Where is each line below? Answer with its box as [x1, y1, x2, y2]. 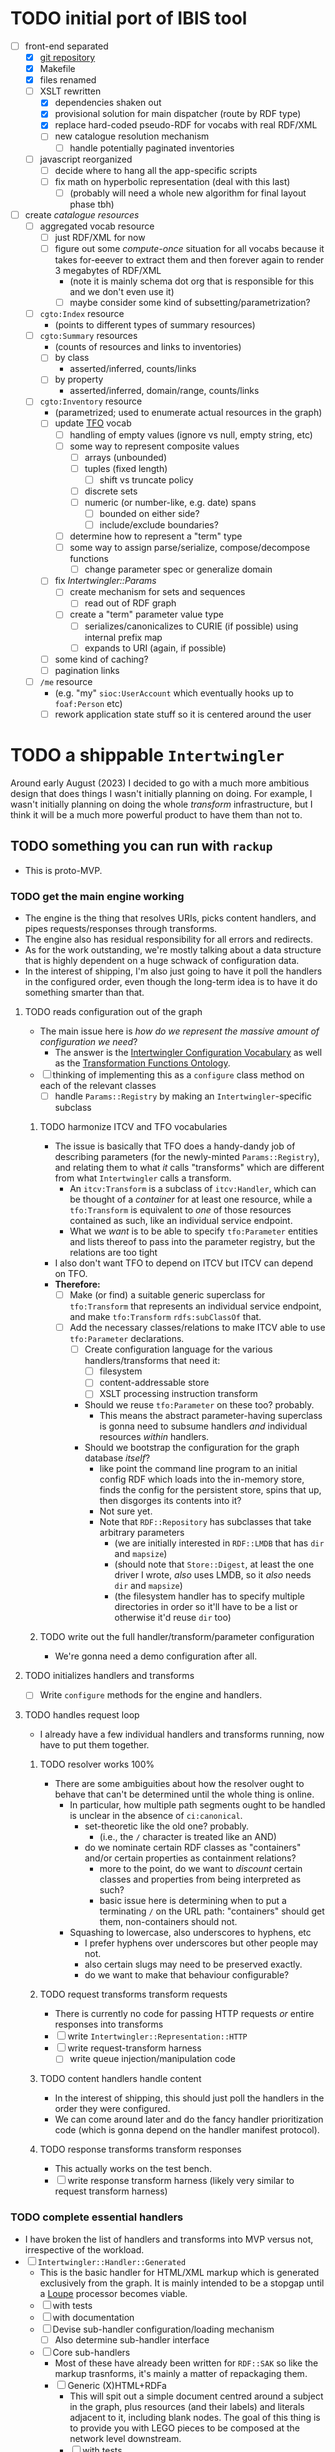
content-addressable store [99, 1377, 210, 1389]
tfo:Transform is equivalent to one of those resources [69, 1203, 292, 1216]
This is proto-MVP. [24, 864, 103, 876]
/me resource [39, 675, 93, 687]
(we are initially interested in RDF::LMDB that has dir [114, 1537, 325, 1549]
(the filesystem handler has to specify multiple [114, 1590, 305, 1602]
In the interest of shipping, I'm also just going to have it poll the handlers [24, 965, 323, 977]
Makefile [39, 63, 76, 75]
